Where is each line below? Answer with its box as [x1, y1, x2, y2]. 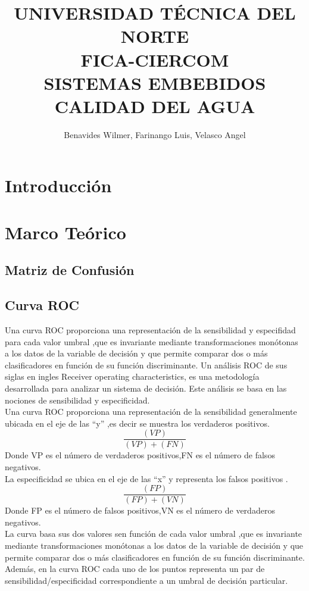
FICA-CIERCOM [80, 47, 229, 71]
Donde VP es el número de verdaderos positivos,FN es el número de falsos [5, 449, 275, 461]
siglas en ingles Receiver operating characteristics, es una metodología [5, 370, 260, 383]
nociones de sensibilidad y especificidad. [5, 393, 150, 406]
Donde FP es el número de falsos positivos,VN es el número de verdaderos [5, 504, 275, 517]
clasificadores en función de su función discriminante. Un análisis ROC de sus [5, 358, 288, 371]
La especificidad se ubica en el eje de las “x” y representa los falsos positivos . [5, 472, 288, 484]
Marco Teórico [5, 220, 126, 244]
